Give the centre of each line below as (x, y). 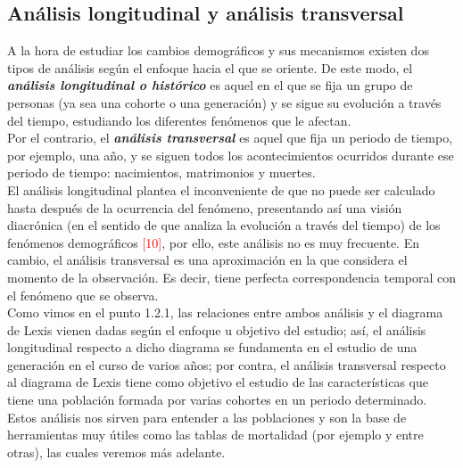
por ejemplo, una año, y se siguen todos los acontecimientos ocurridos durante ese (231, 155)
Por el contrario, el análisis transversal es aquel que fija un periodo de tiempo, (230, 138)
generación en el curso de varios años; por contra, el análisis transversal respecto (227, 364)
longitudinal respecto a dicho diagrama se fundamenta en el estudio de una (212, 347)
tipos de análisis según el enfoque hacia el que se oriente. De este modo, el (210, 67)
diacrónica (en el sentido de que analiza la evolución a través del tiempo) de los (224, 225)
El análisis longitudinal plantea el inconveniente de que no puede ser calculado (221, 189)
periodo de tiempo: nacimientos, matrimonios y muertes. (161, 172)
